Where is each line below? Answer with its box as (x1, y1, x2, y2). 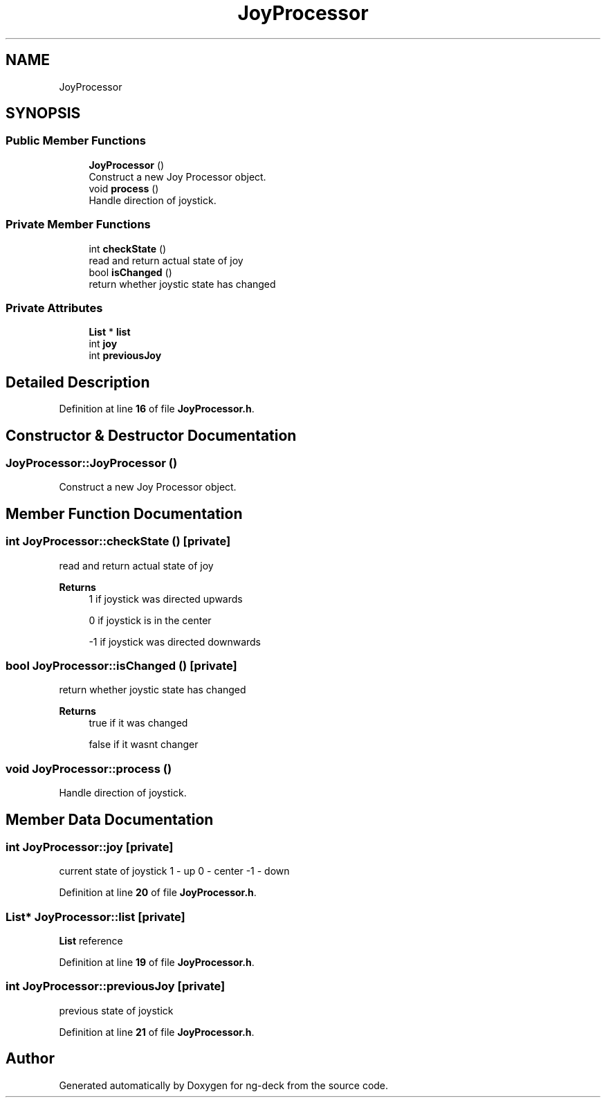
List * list (89, 326, 131, 338)
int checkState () (89, 242, 167, 255)
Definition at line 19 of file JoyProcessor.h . (59, 956, 255, 969)
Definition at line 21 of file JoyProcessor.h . (59, 1025, 255, 1038)
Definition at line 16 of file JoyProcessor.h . (59, 403, 255, 415)
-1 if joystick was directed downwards (89, 635, 261, 648)
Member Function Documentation (6, 504, 243, 522)
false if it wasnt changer (89, 738, 199, 751)
